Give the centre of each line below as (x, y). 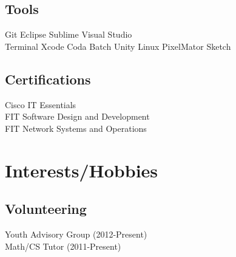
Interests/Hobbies (82, 170)
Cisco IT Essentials (41, 104)
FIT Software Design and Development (77, 116)
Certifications (48, 79)
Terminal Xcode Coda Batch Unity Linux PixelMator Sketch (118, 46)
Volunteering (46, 209)
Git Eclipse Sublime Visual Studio (69, 34)
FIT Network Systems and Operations (76, 128)
